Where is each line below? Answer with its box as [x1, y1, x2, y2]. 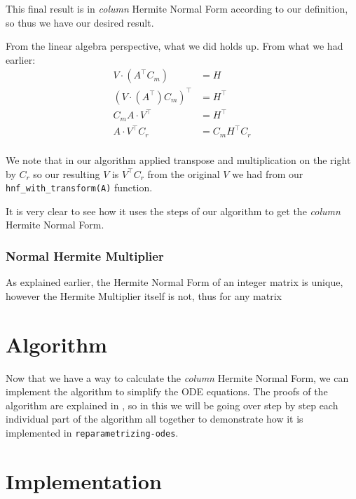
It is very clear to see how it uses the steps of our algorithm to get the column [6, 203, 341, 218]
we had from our [232, 166, 303, 181]
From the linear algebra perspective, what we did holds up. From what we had [6, 39, 343, 53]
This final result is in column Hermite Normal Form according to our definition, [6, 1, 348, 15]
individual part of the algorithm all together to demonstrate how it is [6, 411, 303, 426]
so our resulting [33, 166, 100, 181]
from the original [147, 166, 220, 181]
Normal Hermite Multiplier [6, 247, 164, 264]
